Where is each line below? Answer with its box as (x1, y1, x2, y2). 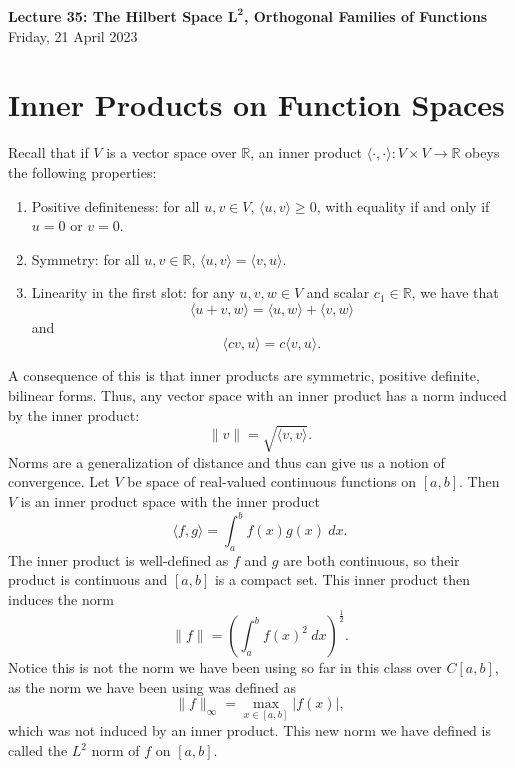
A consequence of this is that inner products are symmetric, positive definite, (8, 365, 480, 386)
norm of (91, 740, 140, 761)
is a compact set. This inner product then (214, 569, 470, 590)
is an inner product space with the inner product (20, 490, 320, 511)
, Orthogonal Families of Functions (243, 6, 488, 26)
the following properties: (8, 161, 157, 182)
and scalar (306, 282, 370, 303)
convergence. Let (8, 471, 110, 492)
